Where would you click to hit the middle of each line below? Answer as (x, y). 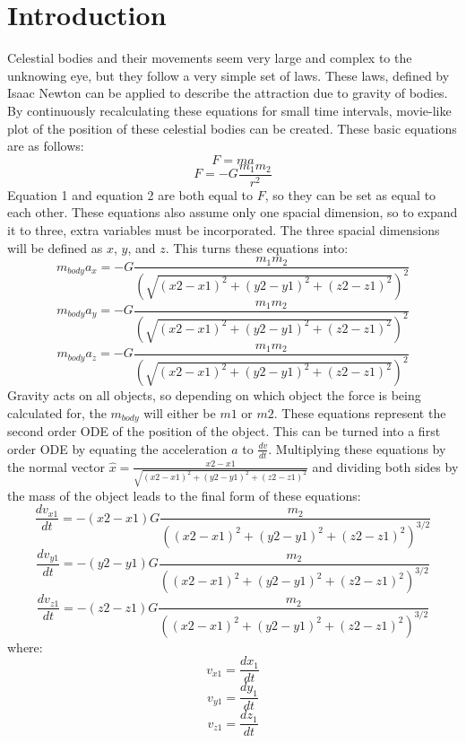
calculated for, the (57, 412)
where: (25, 647)
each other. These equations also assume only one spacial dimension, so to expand (233, 212)
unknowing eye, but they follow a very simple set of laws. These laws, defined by (229, 75)
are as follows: (46, 146)
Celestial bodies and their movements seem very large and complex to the (210, 58)
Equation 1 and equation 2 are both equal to (130, 194)
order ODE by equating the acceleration (117, 448)
